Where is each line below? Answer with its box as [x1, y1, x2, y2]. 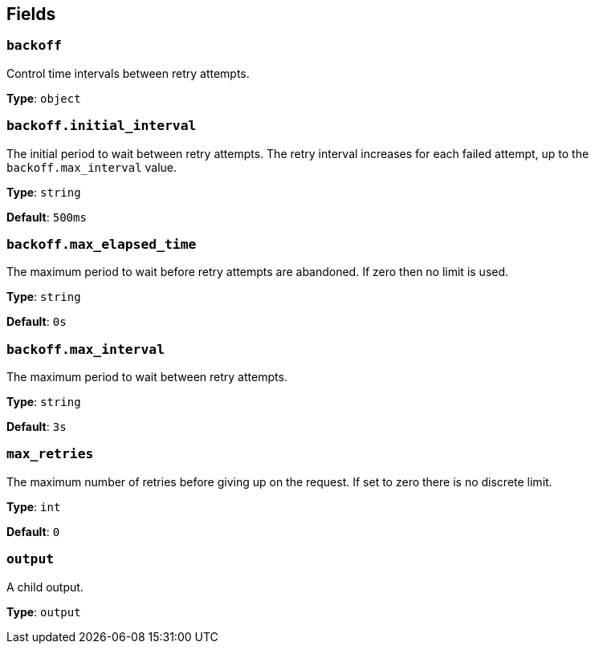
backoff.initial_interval [6, 118, 197, 134]
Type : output [6, 604, 81, 619]
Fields [6, 4, 56, 24]
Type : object [6, 91, 81, 105]
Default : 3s [6, 420, 67, 434]
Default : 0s [6, 315, 67, 329]
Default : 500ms [6, 209, 87, 224]
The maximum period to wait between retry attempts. [6, 370, 287, 384]
